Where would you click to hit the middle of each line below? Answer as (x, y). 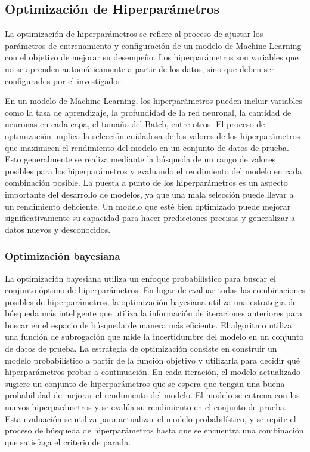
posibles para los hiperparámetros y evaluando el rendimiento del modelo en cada (154, 170)
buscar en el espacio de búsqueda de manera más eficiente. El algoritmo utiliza (148, 325)
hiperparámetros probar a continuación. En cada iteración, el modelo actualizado (153, 372)
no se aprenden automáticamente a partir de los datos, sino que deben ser (140, 68)
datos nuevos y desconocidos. (58, 229)
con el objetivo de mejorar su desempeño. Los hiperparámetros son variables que (152, 57)
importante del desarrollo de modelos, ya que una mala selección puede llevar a (149, 194)
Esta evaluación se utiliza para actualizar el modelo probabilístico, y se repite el (151, 418)
